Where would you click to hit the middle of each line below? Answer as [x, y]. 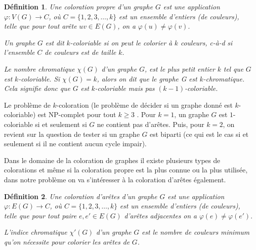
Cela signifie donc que [37, 88]
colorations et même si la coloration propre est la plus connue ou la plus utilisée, [126, 170]
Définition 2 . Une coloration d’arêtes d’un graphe [81, 196]
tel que [234, 68]
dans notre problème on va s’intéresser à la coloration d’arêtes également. [115, 179]
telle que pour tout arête [41, 26]
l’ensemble [20, 52]
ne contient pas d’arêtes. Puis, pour [151, 124]
